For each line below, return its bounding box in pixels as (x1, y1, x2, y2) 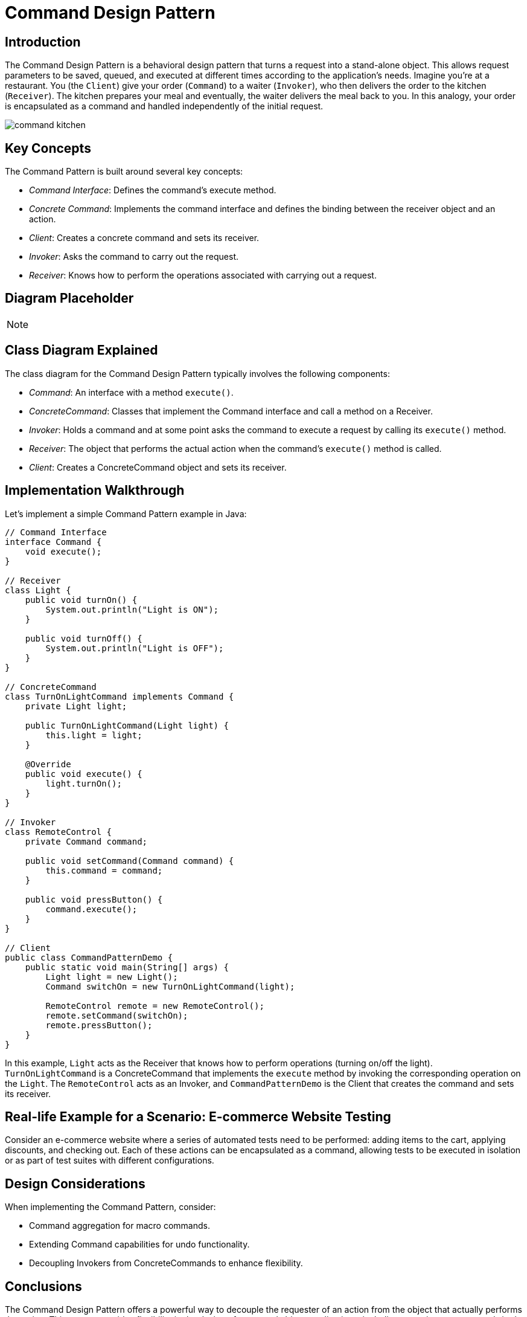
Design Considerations (5, 1176, 145, 1191)
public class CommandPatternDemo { (5, 952, 173, 962)
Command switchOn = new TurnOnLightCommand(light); (45, 981, 295, 991)
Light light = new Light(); (45, 971, 178, 982)
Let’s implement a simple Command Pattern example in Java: (5, 508, 247, 519)
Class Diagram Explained (5, 343, 158, 358)
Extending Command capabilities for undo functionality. (29, 1239, 250, 1250)
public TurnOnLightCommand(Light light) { (25, 720, 229, 730)
